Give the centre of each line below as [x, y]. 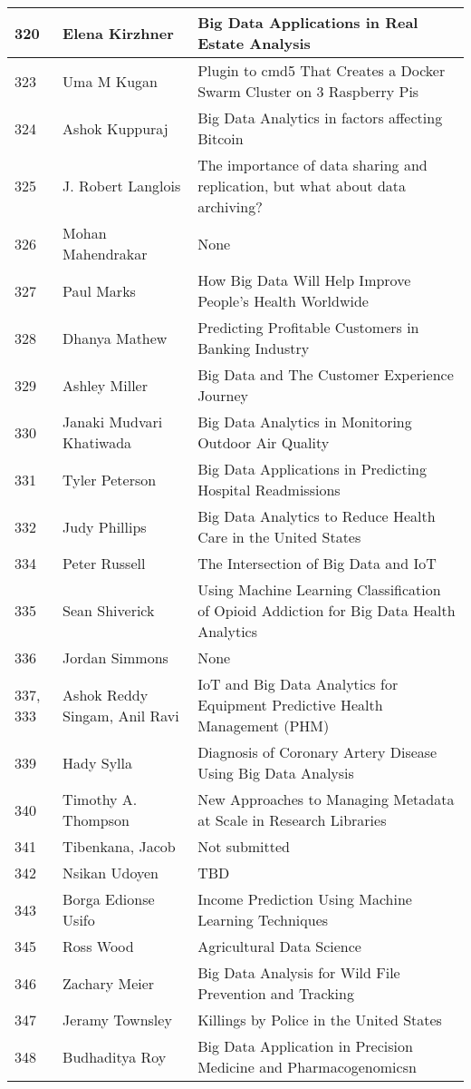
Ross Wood [98, 946]
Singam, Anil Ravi [121, 715]
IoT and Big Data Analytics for [298, 684]
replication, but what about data [302, 186]
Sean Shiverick [109, 610]
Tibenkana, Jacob [119, 846]
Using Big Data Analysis [276, 773]
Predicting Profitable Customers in [308, 327]
